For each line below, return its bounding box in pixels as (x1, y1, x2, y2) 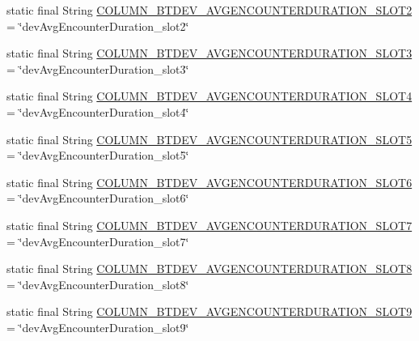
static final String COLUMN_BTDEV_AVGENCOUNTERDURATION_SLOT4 (6, 87, 413, 104)
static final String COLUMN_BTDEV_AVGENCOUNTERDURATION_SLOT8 (6, 260, 413, 277)
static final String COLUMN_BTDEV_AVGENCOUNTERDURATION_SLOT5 (6, 130, 413, 147)
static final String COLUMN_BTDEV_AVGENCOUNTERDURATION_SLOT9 (6, 303, 413, 320)
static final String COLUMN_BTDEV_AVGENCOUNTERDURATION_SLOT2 (6, 2, 413, 18)
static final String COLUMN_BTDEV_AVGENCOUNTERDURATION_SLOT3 (6, 45, 413, 62)
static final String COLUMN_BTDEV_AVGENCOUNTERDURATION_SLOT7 (6, 216, 413, 233)
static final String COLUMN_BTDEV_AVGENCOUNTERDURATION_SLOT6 (6, 173, 413, 190)
